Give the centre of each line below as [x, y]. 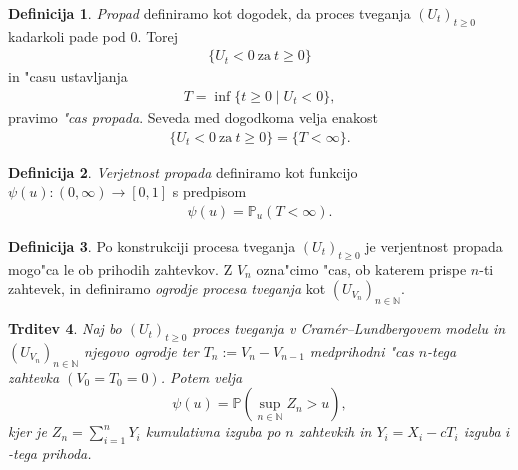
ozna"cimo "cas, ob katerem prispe [361, 268]
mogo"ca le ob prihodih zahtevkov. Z [120, 268]
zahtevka [34, 376]
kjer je [27, 431]
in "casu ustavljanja [68, 76]
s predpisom [209, 191]
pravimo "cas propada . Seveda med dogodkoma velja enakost [193, 117]
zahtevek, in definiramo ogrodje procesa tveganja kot [167, 288]
